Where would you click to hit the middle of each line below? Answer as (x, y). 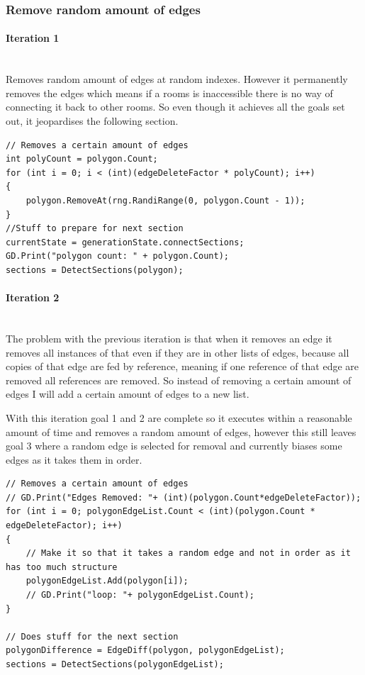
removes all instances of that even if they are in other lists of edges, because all (178, 352)
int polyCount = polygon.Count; (82, 159)
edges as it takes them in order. (74, 459)
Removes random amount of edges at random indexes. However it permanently (177, 79)
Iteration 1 (33, 38)
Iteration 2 (33, 297)
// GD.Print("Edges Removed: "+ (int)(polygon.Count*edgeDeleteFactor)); (184, 497)
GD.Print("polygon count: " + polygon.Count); (117, 256)
